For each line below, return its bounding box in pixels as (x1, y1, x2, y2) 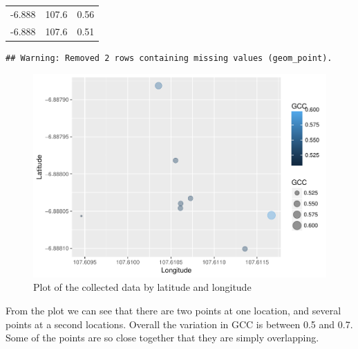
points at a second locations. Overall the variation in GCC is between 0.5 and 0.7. (6, 316, 353, 331)
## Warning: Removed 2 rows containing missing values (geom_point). (6, 53, 332, 63)
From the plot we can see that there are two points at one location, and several (6, 303, 341, 317)
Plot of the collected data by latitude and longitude (33, 280, 252, 294)
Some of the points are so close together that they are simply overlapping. (6, 330, 319, 345)
